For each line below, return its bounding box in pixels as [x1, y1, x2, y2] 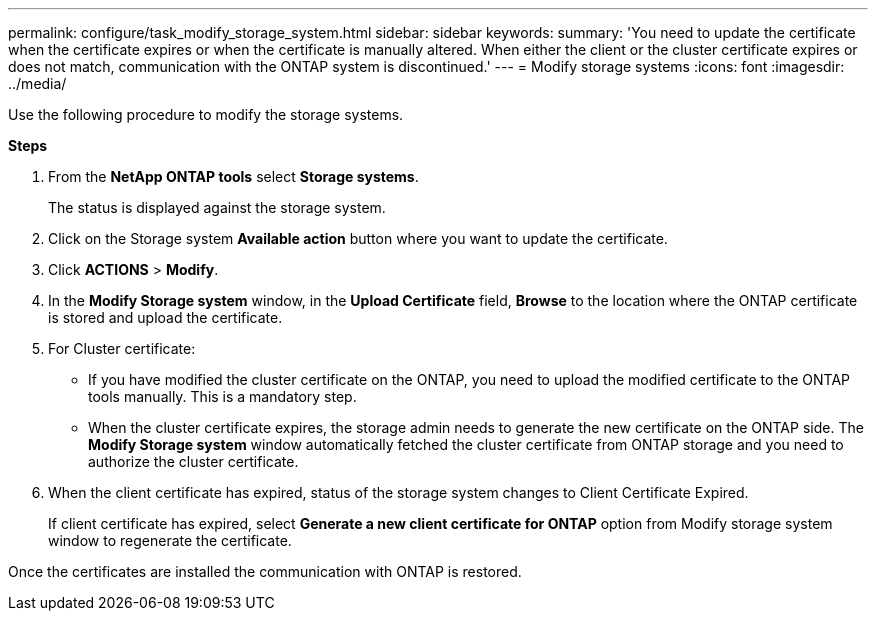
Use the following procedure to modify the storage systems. [8, 106, 404, 123]
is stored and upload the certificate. [48, 309, 283, 326]
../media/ [8, 75, 67, 92]
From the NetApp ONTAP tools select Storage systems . [48, 168, 419, 185]
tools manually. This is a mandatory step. [88, 388, 357, 405]
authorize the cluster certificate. [88, 453, 299, 470]
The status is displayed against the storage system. [48, 199, 386, 216]
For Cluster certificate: [48, 340, 196, 357]
